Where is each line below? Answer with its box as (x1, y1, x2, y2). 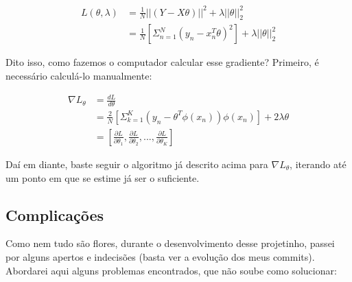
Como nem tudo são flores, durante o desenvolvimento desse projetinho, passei (5, 236, 335, 250)
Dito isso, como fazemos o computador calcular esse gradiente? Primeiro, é (5, 55, 319, 69)
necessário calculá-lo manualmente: (5, 68, 152, 82)
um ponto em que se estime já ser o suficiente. (5, 170, 200, 185)
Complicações (5, 204, 104, 225)
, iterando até (290, 156, 347, 171)
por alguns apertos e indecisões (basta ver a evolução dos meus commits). (5, 249, 315, 263)
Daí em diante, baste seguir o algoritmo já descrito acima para (5, 156, 268, 171)
